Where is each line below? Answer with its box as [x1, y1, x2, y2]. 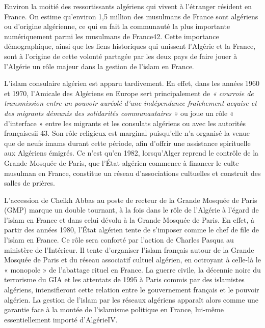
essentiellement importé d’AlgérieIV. [4, 314, 118, 324]
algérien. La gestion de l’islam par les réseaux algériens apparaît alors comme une [4, 294, 259, 305]
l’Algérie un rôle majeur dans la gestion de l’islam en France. [4, 61, 194, 71]
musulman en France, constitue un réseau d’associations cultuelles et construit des [4, 167, 261, 178]
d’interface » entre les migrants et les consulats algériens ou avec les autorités [4, 117, 246, 128]
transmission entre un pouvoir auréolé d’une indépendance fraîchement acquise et [4, 98, 257, 108]
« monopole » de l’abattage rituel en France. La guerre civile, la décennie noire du [4, 264, 261, 275]
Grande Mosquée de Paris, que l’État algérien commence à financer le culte [4, 157, 239, 168]
